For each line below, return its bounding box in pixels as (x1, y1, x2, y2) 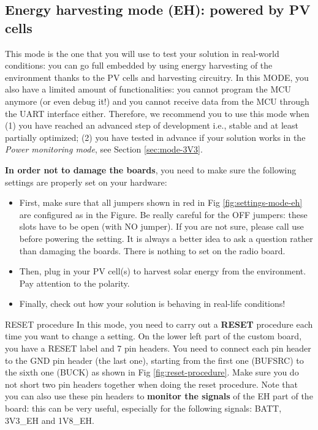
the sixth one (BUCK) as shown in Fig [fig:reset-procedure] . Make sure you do (5, 366, 299, 379)
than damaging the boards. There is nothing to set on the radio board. (19, 244, 286, 257)
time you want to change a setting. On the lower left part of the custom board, (5, 330, 302, 342)
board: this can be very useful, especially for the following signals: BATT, (5, 402, 282, 415)
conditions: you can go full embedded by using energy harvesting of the (5, 59, 273, 72)
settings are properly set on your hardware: (5, 175, 167, 188)
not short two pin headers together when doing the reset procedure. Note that (5, 377, 298, 390)
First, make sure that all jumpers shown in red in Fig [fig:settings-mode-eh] (19, 196, 303, 209)
